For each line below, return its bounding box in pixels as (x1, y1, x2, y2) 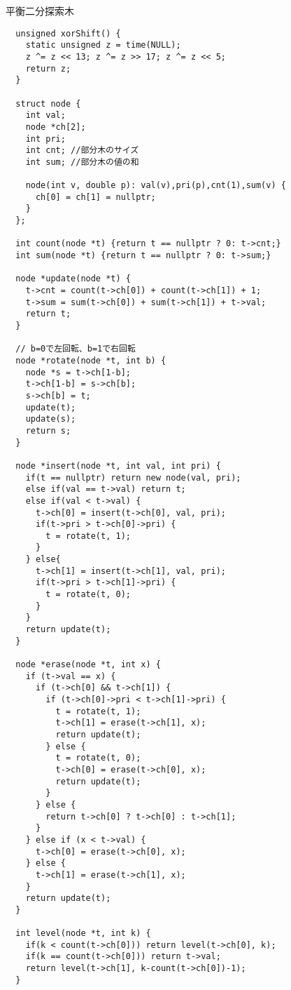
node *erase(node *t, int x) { (15, 660, 161, 670)
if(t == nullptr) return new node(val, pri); (25, 472, 241, 483)
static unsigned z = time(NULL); (25, 40, 181, 51)
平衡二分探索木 (6, 4, 74, 18)
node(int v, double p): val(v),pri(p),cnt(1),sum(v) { (25, 180, 286, 191)
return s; (25, 425, 71, 436)
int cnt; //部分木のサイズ (25, 145, 139, 156)
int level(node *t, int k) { (15, 928, 151, 939)
